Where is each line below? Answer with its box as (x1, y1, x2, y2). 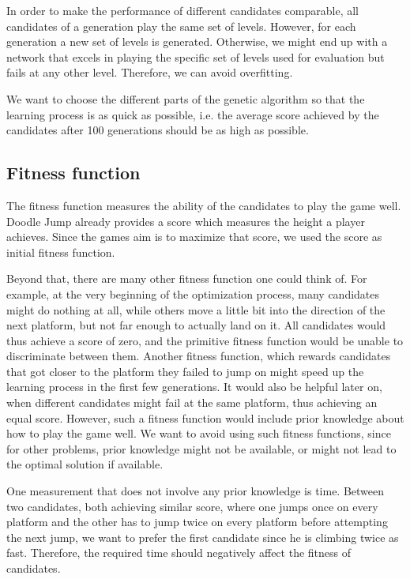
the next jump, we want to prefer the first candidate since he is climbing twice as (6, 528, 399, 545)
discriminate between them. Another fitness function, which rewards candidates (6, 348, 391, 364)
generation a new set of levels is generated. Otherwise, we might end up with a (6, 33, 388, 50)
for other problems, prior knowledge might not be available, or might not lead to (6, 440, 397, 457)
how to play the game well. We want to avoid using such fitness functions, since (6, 425, 391, 442)
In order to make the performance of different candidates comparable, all (6, 2, 359, 18)
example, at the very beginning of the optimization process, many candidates (6, 285, 380, 302)
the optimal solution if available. (6, 456, 164, 472)
